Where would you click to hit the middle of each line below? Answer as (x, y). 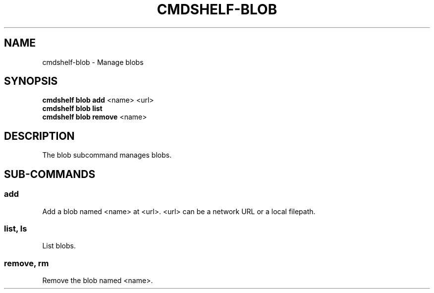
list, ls (16, 228)
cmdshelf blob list (72, 109)
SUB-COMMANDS (50, 174)
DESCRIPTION (39, 136)
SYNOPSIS (31, 81)
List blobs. (59, 246)
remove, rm (27, 263)
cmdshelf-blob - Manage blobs (93, 62)
